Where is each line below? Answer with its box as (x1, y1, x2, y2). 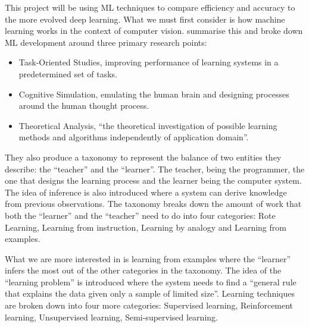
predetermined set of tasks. (18, 67, 117, 80)
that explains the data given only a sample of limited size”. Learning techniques (5, 287, 295, 300)
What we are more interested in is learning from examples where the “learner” (5, 252, 291, 265)
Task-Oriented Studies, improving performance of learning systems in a (18, 56, 279, 68)
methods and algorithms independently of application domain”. (18, 131, 249, 143)
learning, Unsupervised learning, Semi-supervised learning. (5, 310, 218, 323)
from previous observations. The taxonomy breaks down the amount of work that (5, 197, 302, 210)
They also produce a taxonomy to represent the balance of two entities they (5, 150, 282, 163)
